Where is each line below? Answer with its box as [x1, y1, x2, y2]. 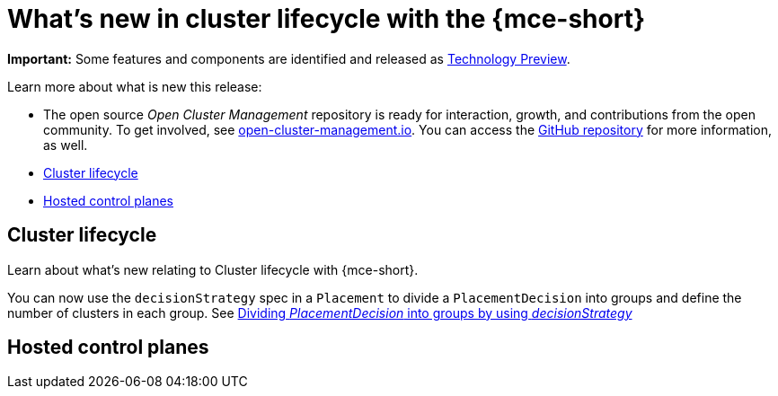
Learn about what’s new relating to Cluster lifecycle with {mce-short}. [7, 261, 419, 277]
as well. [43, 136, 88, 153]
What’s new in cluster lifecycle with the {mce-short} [7, 4, 646, 34]
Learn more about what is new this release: [7, 78, 262, 94]
